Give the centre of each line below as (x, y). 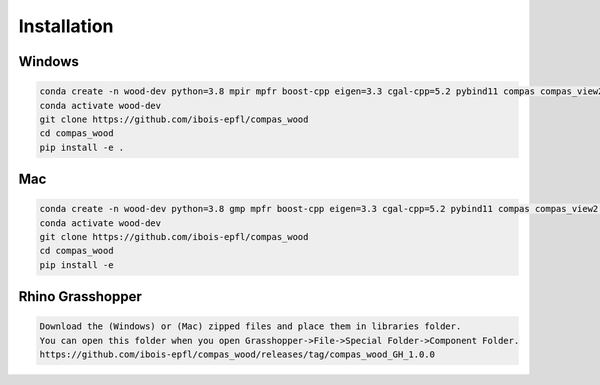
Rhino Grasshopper (80, 296)
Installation (66, 26)
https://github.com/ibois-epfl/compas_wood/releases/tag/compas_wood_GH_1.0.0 (237, 354)
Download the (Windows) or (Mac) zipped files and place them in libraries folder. (250, 326)
